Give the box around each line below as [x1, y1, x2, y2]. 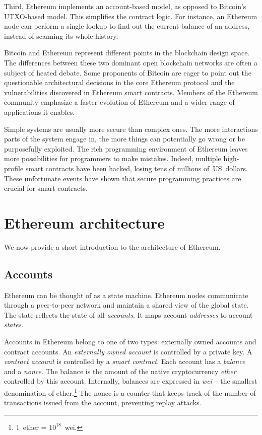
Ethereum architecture [4, 212, 165, 233]
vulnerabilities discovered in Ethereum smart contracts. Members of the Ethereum [4, 87, 258, 97]
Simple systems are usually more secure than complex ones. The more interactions [4, 123, 258, 134]
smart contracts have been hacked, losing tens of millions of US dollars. [25, 163, 248, 173]
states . [4, 319, 24, 330]
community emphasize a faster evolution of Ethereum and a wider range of [4, 97, 235, 107]
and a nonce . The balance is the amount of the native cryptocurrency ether [4, 366, 236, 376]
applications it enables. [4, 106, 75, 117]
